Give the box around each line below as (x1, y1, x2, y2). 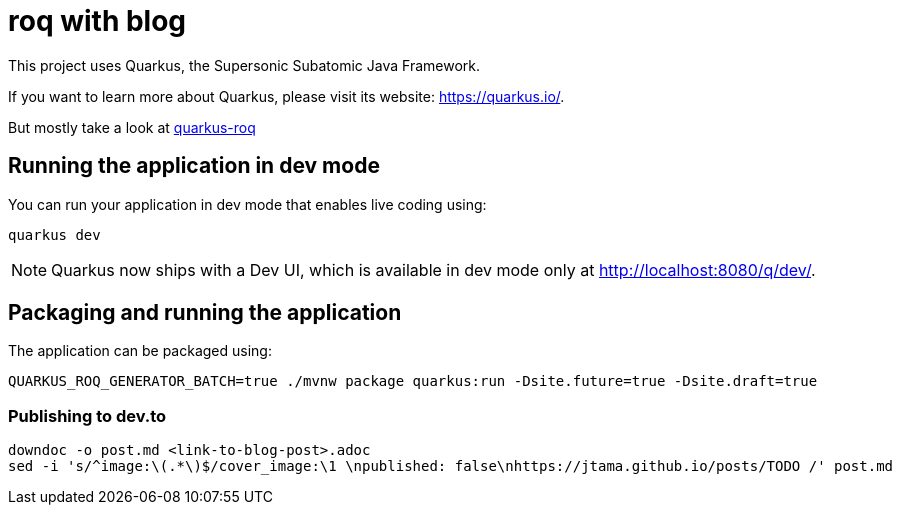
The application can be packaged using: (8, 342, 272, 360)
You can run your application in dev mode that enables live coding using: (8, 195, 487, 213)
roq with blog (8, 4, 187, 38)
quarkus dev (8, 226, 101, 243)
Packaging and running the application (8, 300, 402, 326)
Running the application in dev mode (8, 153, 380, 179)
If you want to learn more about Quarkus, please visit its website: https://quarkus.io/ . (8, 87, 565, 105)
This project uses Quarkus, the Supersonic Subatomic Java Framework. (8, 56, 480, 74)
